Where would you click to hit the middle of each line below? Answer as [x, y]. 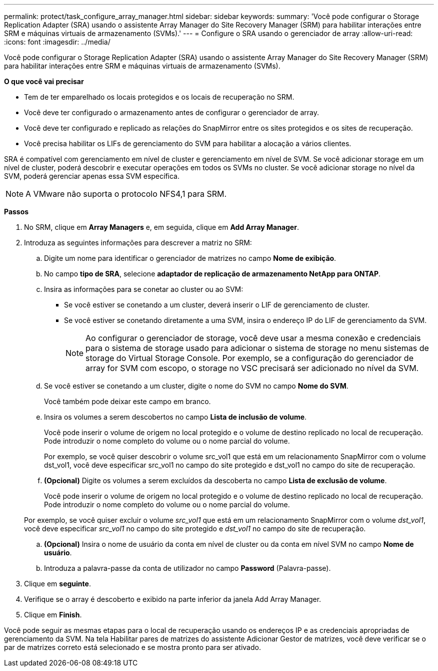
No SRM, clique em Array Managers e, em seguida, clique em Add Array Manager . [161, 227]
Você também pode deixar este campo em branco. [127, 401]
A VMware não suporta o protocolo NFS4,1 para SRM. [126, 194]
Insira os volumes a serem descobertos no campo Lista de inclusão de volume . [175, 417]
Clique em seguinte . [57, 584]
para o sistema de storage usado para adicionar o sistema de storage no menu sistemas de [257, 348]
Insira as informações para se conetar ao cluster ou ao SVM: [144, 289]
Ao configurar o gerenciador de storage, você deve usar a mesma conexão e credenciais [253, 338]
